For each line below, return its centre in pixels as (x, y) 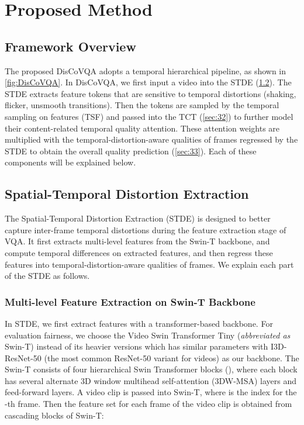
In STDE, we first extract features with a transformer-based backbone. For (139, 323)
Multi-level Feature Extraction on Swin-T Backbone (130, 301)
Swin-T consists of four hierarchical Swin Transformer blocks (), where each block (151, 369)
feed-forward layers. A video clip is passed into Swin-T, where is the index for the (151, 392)
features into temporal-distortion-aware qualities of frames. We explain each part (149, 264)
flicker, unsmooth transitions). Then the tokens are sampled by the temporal (142, 105)
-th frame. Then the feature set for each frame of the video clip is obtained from (148, 404)
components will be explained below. (70, 162)
